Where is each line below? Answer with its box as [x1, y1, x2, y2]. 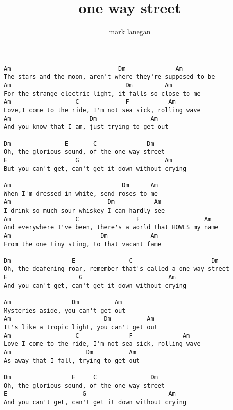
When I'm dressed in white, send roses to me [4, 190, 158, 197]
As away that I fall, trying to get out [4, 357, 140, 364]
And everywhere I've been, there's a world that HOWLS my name [4, 224, 219, 231]
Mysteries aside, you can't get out [4, 307, 126, 314]
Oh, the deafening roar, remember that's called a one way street [4, 265, 230, 273]
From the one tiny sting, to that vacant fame [4, 240, 161, 248]
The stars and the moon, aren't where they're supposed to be [4, 73, 215, 81]
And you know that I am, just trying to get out [4, 123, 169, 131]
